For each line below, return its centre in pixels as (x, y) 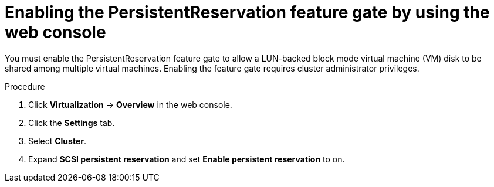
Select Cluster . (57, 141)
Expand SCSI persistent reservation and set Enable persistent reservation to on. (187, 159)
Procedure (25, 86)
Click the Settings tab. (72, 123)
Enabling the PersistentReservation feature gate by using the (247, 12)
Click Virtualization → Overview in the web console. (130, 104)
